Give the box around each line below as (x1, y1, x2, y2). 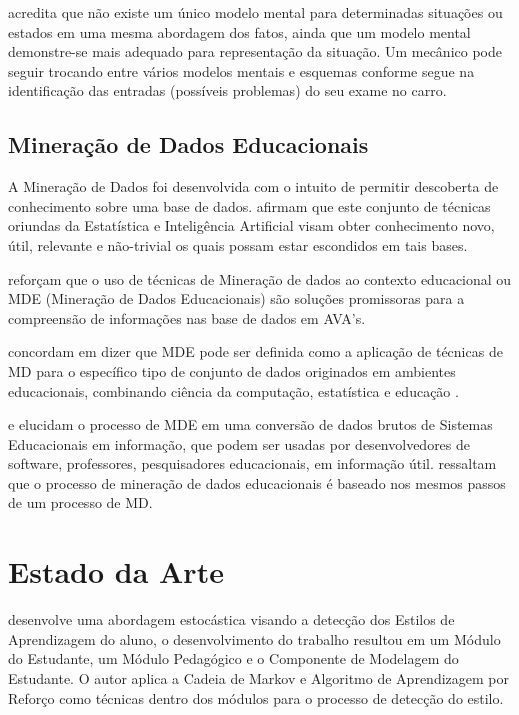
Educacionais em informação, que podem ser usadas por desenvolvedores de (8, 433, 471, 454)
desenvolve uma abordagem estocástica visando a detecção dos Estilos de (8, 609, 455, 630)
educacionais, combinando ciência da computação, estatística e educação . (8, 380, 459, 401)
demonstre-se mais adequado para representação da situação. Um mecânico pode (8, 41, 502, 62)
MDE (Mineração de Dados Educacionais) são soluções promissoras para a (8, 288, 465, 309)
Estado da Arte (8, 551, 224, 592)
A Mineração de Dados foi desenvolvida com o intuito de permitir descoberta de (8, 176, 499, 197)
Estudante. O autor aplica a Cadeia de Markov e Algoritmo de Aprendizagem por (8, 667, 509, 688)
